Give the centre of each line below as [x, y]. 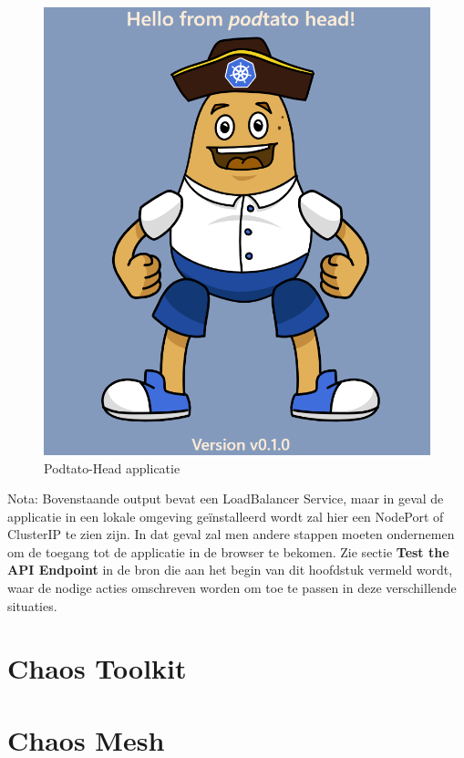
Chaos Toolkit [97, 668]
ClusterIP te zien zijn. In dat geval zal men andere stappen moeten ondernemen [231, 534]
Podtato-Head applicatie [112, 467]
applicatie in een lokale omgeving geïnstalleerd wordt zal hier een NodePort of [226, 516]
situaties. [32, 605]
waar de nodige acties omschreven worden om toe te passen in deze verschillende [232, 588]
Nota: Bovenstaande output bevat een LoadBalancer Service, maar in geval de [226, 498]
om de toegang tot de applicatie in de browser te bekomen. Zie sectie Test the [228, 551]
